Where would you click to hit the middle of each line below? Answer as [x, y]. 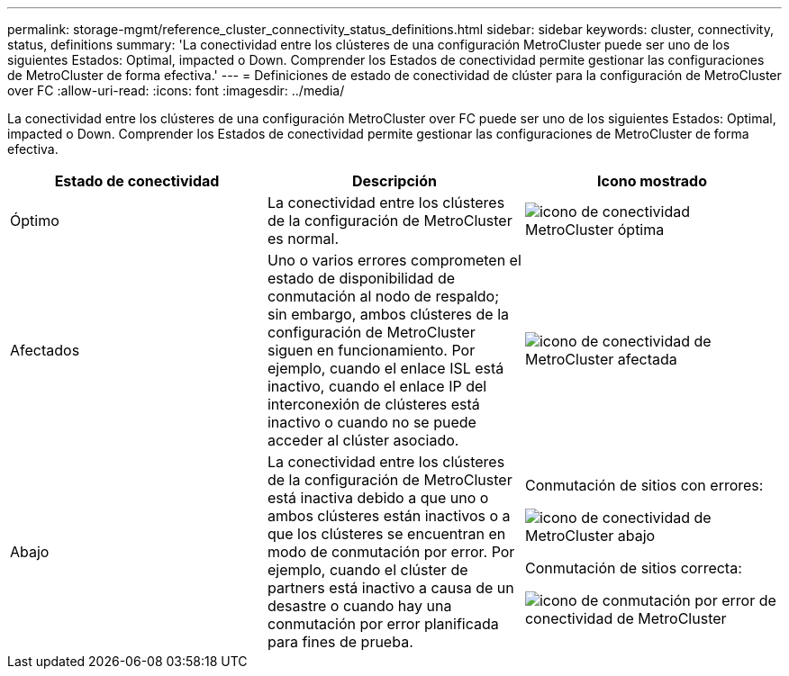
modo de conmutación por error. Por [391, 552]
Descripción [394, 181]
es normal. [303, 239]
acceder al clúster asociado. [363, 440]
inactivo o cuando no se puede [372, 422]
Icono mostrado [652, 181]
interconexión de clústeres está [373, 404]
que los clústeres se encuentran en [386, 534]
